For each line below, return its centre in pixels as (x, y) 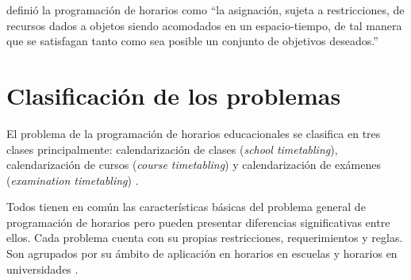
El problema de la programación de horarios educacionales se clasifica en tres (194, 133)
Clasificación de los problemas (174, 95)
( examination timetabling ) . (73, 180)
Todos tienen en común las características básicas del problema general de (186, 207)
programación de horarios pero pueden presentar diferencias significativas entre (198, 222)
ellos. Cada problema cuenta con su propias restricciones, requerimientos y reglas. (205, 238)
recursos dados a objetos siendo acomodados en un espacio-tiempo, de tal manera (204, 25)
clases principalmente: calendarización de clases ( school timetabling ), (172, 149)
